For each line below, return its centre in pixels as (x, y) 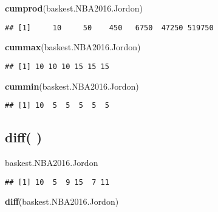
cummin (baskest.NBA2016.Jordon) (72, 86)
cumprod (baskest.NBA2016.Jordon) (74, 8)
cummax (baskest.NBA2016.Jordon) (73, 47)
